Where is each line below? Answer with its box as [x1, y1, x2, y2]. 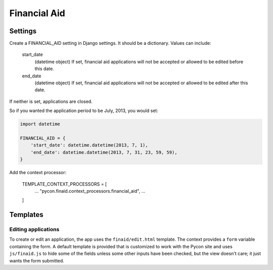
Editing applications [9, 226, 60, 233]
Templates [9, 210, 43, 219]
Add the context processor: [9, 170, 67, 176]
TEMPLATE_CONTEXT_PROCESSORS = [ [22, 181, 107, 187]
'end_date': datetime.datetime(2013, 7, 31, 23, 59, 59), [30, 149, 177, 155]
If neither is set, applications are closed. [9, 98, 93, 104]
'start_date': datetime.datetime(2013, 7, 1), [30, 142, 149, 148]
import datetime [20, 121, 61, 127]
